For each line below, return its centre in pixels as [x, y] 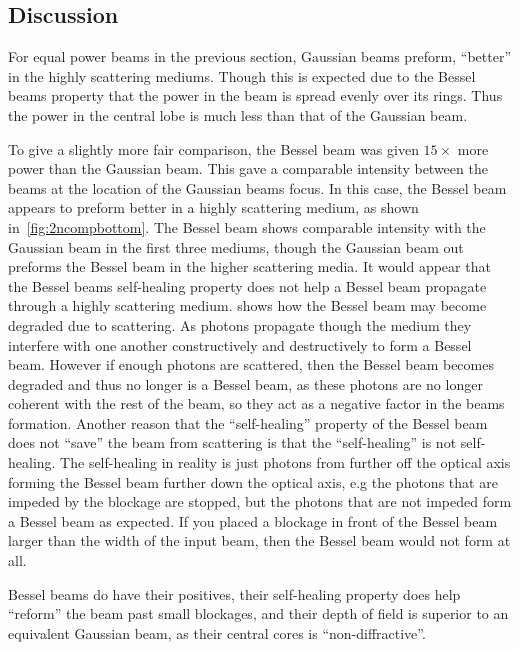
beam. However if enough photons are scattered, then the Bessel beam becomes [251, 364]
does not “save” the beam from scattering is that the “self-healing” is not [232, 442]
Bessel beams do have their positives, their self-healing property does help [234, 593]
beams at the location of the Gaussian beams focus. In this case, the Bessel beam [257, 187]
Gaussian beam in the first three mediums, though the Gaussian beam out [236, 246]
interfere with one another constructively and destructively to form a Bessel [240, 344]
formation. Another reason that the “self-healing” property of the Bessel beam [248, 422]
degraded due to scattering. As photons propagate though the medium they [240, 324]
